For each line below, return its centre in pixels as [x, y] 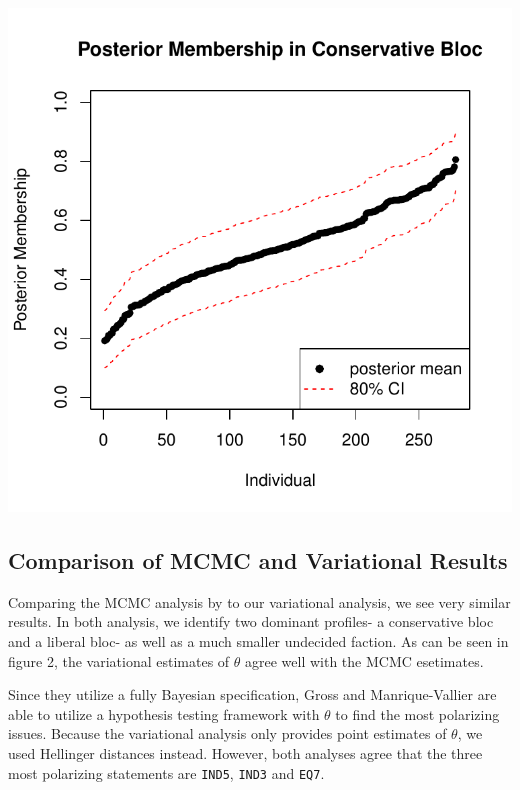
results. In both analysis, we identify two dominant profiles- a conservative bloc [251, 621]
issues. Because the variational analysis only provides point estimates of [227, 733]
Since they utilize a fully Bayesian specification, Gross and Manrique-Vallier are [252, 694]
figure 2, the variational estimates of [119, 660]
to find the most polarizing [417, 713]
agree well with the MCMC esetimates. [364, 660]
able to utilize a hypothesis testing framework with [164, 713]
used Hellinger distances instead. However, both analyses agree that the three [245, 752]
